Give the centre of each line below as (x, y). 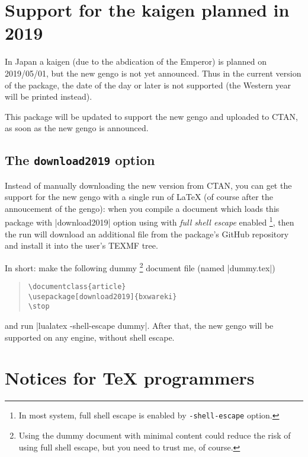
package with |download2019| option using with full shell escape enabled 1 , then (150, 221)
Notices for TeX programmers (130, 378)
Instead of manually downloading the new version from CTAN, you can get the (148, 185)
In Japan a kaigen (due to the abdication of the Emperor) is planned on (136, 61)
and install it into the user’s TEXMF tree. (81, 245)
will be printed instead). (49, 96)
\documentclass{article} (77, 287)
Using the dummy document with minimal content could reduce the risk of (155, 435)
